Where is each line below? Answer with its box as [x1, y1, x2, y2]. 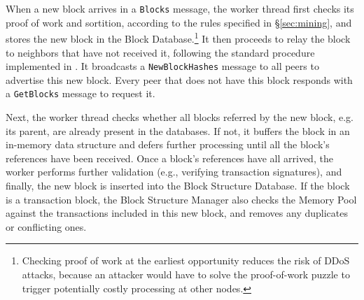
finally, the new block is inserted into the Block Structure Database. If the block [6, 178, 350, 192]
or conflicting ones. [6, 219, 87, 234]
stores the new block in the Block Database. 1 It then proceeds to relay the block [6, 29, 351, 45]
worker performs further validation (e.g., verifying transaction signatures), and [6, 164, 342, 179]
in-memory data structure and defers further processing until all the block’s [6, 137, 330, 152]
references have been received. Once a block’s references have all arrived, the [6, 150, 333, 165]
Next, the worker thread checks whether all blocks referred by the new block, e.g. [6, 110, 353, 124]
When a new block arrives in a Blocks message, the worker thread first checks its [6, 1, 354, 15]
